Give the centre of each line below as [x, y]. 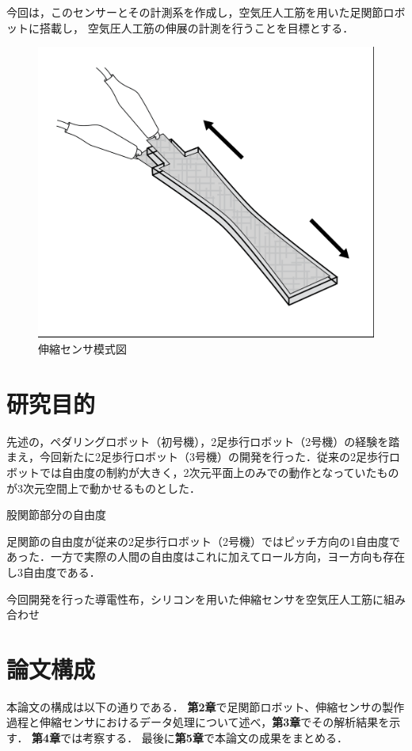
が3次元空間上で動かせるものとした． [103, 488]
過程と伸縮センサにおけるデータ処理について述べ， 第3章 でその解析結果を [198, 722]
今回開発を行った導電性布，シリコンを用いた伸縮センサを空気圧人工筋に [195, 599]
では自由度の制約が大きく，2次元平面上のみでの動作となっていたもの [219, 472]
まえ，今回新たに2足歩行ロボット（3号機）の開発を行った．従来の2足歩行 [198, 457]
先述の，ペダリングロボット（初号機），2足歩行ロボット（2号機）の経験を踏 [203, 441]
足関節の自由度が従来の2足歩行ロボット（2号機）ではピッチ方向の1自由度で [203, 541]
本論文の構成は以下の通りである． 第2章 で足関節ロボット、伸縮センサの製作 [206, 706]
